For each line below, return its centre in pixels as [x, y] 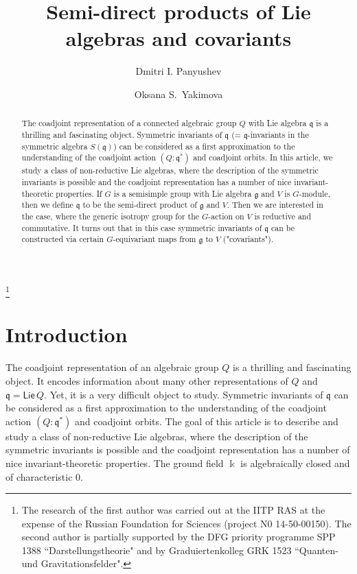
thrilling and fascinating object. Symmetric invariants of [122, 134]
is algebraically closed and [295, 463]
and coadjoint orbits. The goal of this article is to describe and [206, 421]
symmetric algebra [55, 146]
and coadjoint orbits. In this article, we [263, 157]
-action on [226, 216]
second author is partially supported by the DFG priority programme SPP [178, 537]
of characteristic [39, 476]
